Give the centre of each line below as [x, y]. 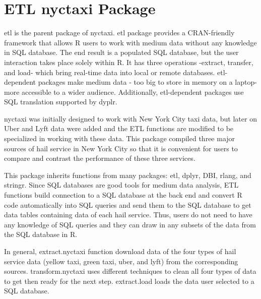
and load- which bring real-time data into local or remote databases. [110, 72]
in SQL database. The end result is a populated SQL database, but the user [121, 52]
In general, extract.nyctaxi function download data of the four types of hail [120, 251]
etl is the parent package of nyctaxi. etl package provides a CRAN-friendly [119, 33]
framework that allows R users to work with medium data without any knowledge [130, 42]
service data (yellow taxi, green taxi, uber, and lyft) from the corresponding [121, 261]
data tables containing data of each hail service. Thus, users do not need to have [128, 215]
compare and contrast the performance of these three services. [100, 158]
